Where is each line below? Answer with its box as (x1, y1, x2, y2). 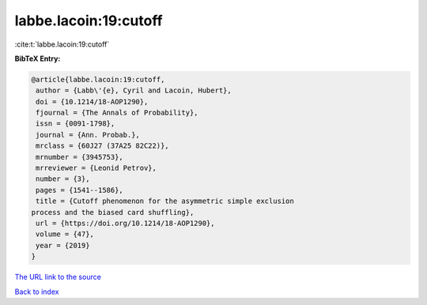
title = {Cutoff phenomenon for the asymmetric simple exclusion (36, 197, 294, 205)
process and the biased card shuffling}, (31, 208, 195, 217)
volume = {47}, (36, 230, 95, 239)
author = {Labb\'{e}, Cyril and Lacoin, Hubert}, (36, 86, 232, 95)
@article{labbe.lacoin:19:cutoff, (31, 75, 165, 84)
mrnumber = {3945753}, (36, 152, 124, 161)
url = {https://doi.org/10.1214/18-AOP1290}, (36, 219, 215, 228)
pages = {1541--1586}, (36, 186, 124, 194)
